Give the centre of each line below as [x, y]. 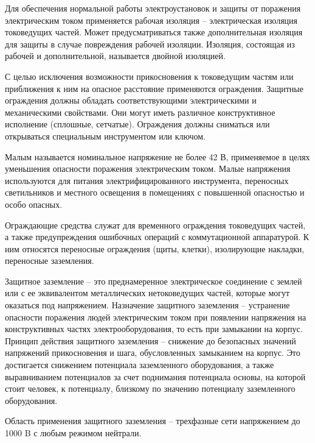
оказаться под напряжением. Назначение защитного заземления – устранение [147, 305]
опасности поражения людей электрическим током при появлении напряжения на [156, 317]
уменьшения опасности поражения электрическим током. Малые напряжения [148, 168]
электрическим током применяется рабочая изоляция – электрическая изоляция [151, 20]
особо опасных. [34, 204]
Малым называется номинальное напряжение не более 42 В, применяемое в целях [157, 156]
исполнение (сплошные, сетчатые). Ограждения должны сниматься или [137, 124]
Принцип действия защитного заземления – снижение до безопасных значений [151, 340]
